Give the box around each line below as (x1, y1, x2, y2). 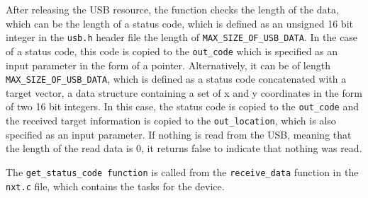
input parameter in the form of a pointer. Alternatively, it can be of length (6, 57, 330, 72)
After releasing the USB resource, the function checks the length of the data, (6, 2, 339, 16)
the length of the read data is (6, 141, 133, 156)
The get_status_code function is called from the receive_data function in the (6, 164, 359, 179)
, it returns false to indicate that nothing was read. (141, 141, 362, 156)
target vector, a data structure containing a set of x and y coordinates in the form (6, 85, 362, 100)
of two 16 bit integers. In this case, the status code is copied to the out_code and (6, 99, 359, 114)
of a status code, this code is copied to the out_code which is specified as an (6, 43, 338, 58)
